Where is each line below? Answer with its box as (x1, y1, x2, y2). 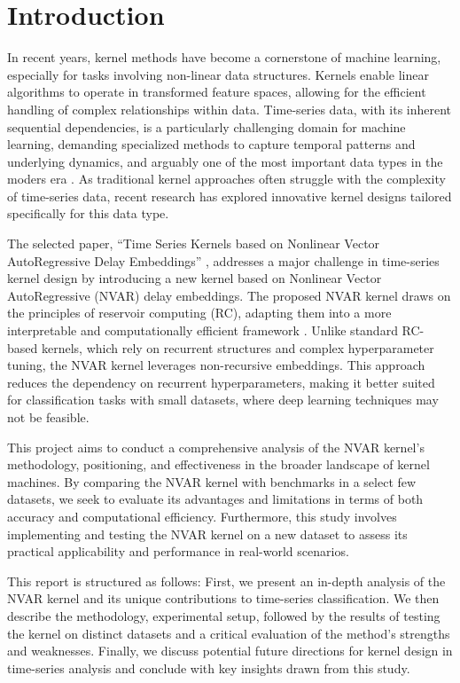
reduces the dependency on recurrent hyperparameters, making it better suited (7, 373, 435, 391)
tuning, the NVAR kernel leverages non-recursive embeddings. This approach (7, 356, 425, 374)
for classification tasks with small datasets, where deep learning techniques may (7, 390, 439, 409)
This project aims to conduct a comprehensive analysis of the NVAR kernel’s (7, 437, 425, 456)
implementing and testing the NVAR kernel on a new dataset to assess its (7, 524, 408, 543)
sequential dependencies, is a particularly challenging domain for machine (7, 117, 406, 136)
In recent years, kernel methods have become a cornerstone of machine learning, (7, 48, 441, 67)
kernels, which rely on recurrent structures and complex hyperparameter (41, 338, 434, 357)
